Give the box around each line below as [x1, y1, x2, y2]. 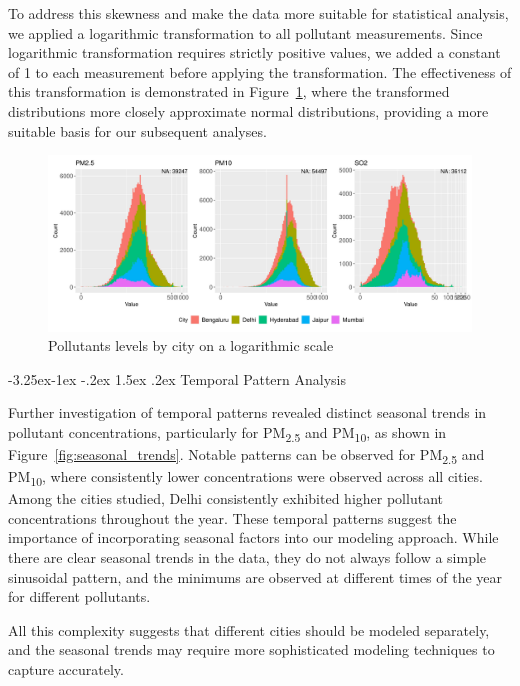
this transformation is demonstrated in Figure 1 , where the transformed [8, 81, 450, 102]
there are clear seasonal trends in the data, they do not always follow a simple [8, 547, 487, 568]
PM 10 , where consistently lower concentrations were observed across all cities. [8, 466, 483, 489]
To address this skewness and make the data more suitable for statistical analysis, [8, 3, 509, 23]
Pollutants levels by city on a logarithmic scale [48, 335, 334, 356]
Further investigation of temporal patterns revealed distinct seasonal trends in [8, 402, 487, 423]
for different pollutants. [8, 586, 151, 607]
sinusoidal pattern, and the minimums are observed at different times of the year [8, 566, 503, 587]
